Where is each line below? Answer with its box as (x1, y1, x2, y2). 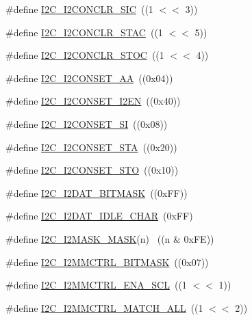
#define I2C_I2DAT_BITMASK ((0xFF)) (5, 185, 188, 200)
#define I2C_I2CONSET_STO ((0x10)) (5, 163, 179, 177)
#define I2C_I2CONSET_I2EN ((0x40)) (5, 94, 181, 108)
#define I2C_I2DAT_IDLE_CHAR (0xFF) (5, 209, 193, 223)
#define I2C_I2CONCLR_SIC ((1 (5, 2, 153, 16)
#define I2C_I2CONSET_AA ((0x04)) (5, 70, 173, 85)
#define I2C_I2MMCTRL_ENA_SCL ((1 (5, 278, 187, 292)
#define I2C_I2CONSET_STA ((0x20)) (5, 139, 177, 154)
